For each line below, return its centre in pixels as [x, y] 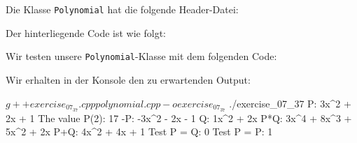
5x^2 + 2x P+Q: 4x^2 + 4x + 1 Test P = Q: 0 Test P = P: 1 [139, 131]
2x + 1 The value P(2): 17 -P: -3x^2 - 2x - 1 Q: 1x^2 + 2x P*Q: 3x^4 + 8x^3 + [179, 118]
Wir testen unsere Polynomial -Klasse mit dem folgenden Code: [141, 56]
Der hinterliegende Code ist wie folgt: [86, 32]
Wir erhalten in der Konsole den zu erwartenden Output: [128, 80]
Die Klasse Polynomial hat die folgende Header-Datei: [122, 9]
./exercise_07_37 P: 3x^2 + [290, 103]
